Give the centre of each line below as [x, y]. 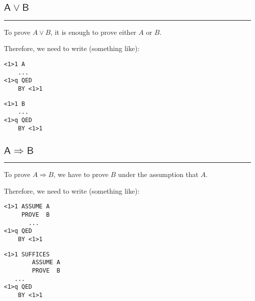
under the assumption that [158, 174]
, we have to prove [81, 174]
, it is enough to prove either [93, 32]
